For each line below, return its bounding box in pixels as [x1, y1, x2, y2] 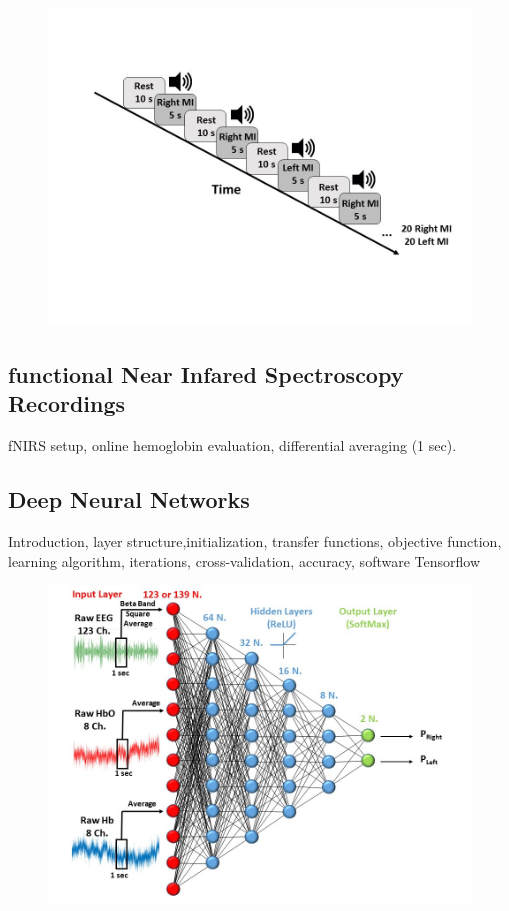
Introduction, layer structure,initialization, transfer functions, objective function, [8, 530, 502, 551]
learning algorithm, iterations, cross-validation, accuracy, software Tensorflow [8, 550, 481, 571]
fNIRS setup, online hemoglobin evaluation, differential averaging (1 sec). [8, 435, 457, 456]
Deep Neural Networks [8, 484, 250, 515]
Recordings [8, 388, 126, 419]
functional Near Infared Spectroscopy [8, 358, 404, 389]
